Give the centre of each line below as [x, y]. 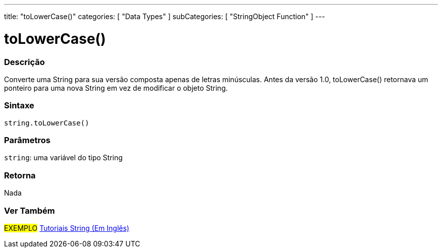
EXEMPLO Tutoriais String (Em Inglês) [67, 228]
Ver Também [30, 210]
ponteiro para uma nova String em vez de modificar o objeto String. [116, 88]
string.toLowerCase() [47, 123]
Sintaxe [19, 106]
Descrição [24, 62]
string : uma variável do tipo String [64, 158]
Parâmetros [27, 140]
